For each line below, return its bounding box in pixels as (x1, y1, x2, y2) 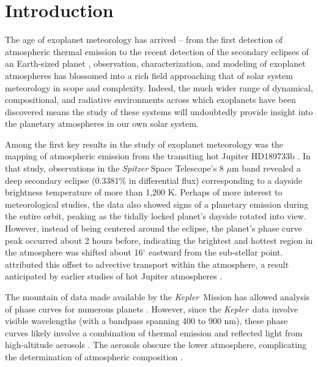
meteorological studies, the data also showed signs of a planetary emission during (5, 197, 309, 210)
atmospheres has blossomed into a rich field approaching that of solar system (5, 69, 293, 81)
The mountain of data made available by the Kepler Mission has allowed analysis (5, 290, 310, 303)
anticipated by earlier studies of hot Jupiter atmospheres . (5, 270, 223, 282)
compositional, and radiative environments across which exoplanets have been (5, 93, 296, 106)
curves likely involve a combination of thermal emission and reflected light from (5, 326, 303, 339)
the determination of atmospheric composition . (5, 350, 183, 363)
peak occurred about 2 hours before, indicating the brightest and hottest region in (5, 233, 313, 246)
